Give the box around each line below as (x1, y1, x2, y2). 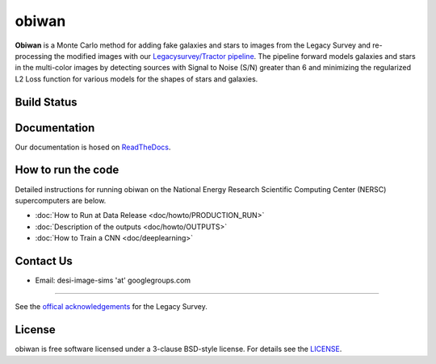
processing (15, 51, 52, 61)
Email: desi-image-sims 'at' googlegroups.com (35, 275, 191, 286)
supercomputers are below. (15, 195, 107, 205)
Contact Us (15, 254, 73, 268)
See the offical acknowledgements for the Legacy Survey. (15, 302, 208, 312)
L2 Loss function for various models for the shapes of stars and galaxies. (15, 73, 258, 84)
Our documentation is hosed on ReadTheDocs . (15, 142, 171, 152)
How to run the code (15, 163, 119, 177)
